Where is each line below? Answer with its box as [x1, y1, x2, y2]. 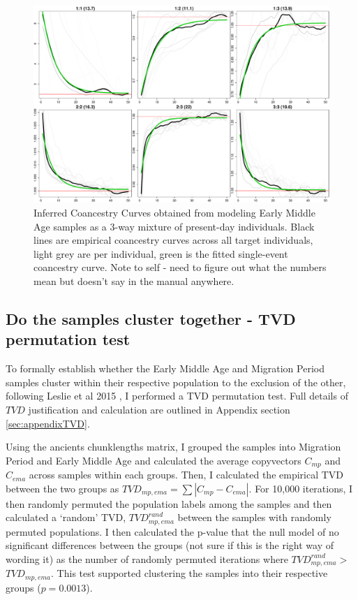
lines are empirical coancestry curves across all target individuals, [33, 233, 313, 247]
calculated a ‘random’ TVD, [6, 510, 126, 525]
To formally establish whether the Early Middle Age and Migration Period [6, 361, 325, 376]
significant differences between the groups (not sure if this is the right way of [6, 538, 334, 553]
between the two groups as [6, 481, 119, 495]
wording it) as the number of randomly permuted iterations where [6, 551, 288, 566]
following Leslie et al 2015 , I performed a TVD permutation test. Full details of [6, 388, 348, 403]
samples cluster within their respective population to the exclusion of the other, [6, 374, 346, 389]
